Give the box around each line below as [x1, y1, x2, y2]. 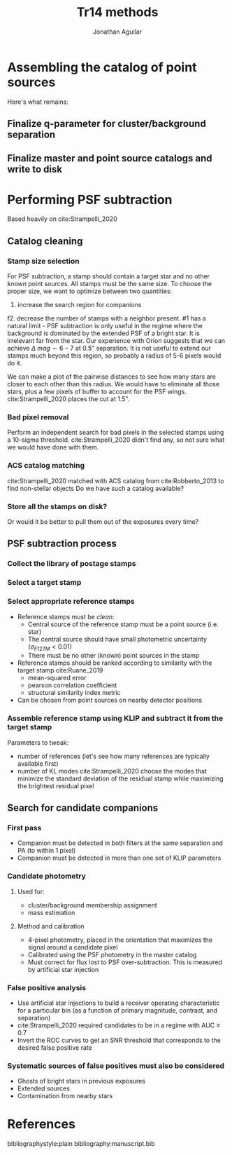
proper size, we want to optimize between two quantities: [7, 287, 173, 295]
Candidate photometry [7, 871, 86, 881]
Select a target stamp [7, 578, 82, 588]
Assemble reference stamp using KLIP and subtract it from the [7, 713, 224, 723]
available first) [17, 759, 59, 768]
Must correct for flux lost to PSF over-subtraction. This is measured [27, 958, 222, 966]
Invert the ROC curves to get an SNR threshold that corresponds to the [17, 1036, 222, 1044]
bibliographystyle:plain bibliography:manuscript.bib [7, 1140, 155, 1148]
